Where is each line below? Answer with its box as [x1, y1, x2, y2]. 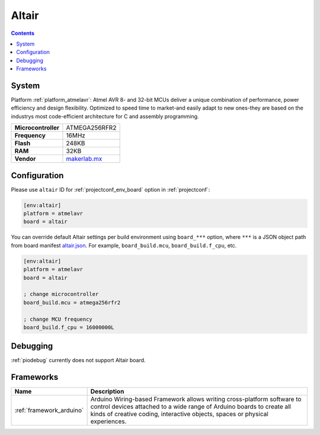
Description [90, 388, 124, 396]
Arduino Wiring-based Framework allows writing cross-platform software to [90, 395, 302, 404]
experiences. [90, 417, 127, 426]
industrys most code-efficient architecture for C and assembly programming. [11, 112, 199, 120]
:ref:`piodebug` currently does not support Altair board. [11, 357, 146, 364]
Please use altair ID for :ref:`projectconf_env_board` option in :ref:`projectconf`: [11, 186, 210, 193]
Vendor [14, 154, 36, 163]
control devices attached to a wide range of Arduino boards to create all [90, 402, 292, 411]
